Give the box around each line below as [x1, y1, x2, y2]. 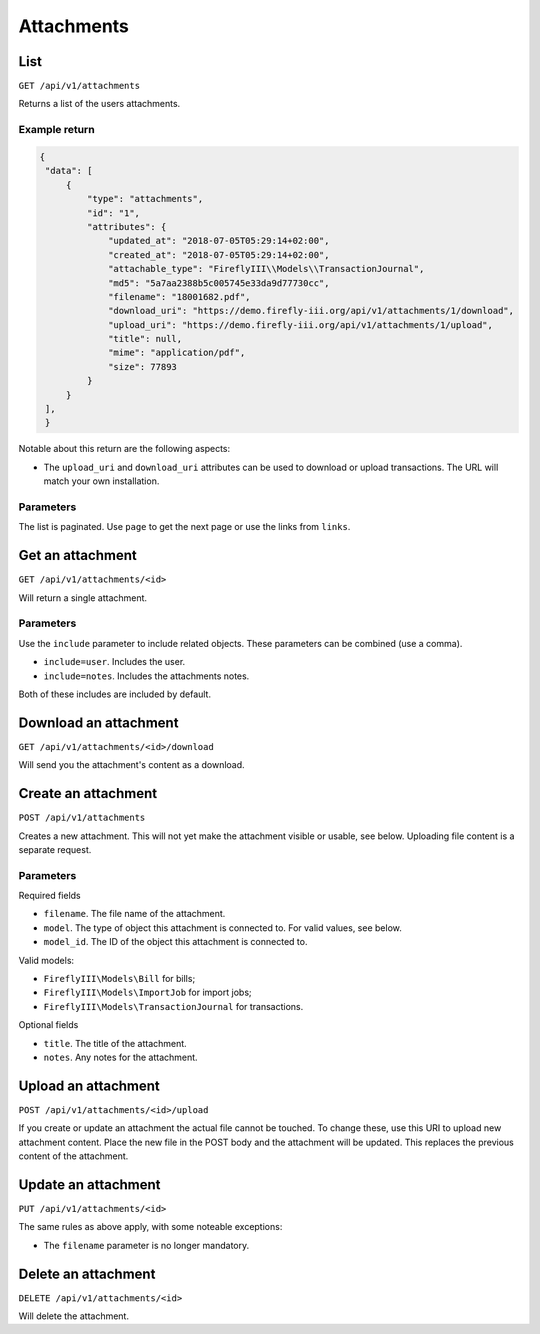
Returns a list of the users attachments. [18, 98, 181, 110]
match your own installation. [43, 475, 160, 487]
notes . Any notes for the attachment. [43, 1051, 199, 1063]
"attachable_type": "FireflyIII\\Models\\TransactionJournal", [108, 263, 425, 275]
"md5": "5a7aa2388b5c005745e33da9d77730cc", [108, 277, 330, 289]
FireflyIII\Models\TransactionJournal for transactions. [43, 1000, 304, 1012]
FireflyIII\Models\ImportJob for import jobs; [43, 986, 252, 999]
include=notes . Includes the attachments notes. [43, 670, 250, 682]
